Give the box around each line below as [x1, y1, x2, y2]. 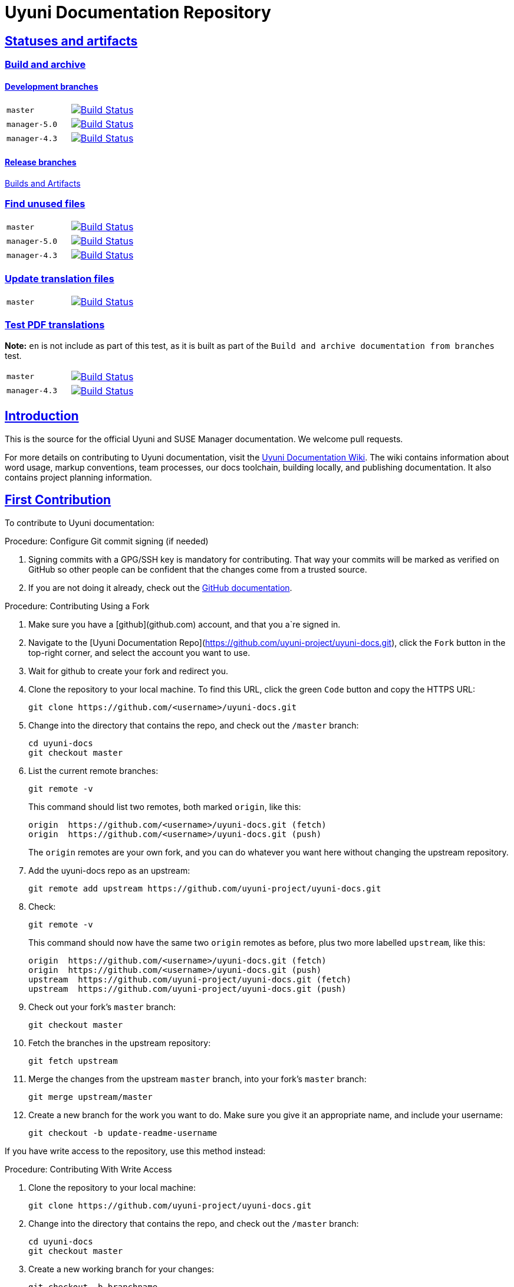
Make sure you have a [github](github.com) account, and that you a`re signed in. [28, 619, 341, 629]
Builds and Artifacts [5, 178, 81, 188]
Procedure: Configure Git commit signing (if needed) [5, 535, 209, 546]
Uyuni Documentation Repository [5, 2, 271, 22]
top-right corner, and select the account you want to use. [28, 647, 251, 658]
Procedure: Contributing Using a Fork [5, 600, 150, 611]
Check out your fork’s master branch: [28, 1001, 176, 1012]
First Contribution [5, 492, 111, 508]
